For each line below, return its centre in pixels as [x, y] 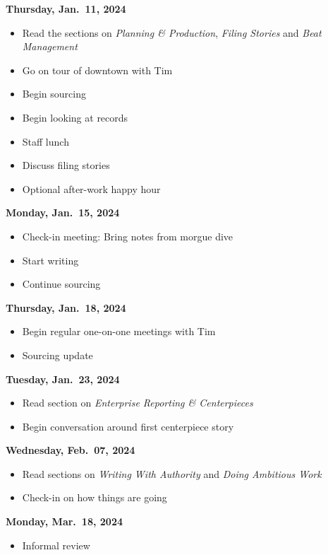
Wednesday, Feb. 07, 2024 [71, 450]
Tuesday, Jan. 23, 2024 [63, 379]
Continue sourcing [61, 284]
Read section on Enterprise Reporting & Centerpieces [138, 403]
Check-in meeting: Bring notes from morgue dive [128, 236]
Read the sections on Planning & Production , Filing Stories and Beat [172, 32]
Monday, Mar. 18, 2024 [64, 521]
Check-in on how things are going [95, 497]
